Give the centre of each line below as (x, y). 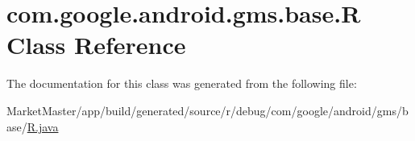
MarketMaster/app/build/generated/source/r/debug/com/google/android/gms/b (207, 110)
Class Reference (96, 45)
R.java (43, 126)
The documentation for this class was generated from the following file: (182, 83)
